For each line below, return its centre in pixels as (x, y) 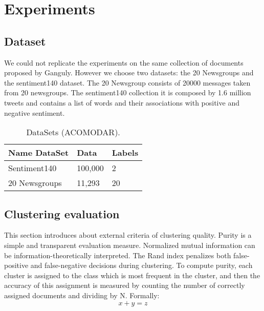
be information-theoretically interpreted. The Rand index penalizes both (118, 255)
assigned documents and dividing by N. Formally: (82, 295)
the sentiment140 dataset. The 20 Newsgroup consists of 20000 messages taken (127, 82)
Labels (125, 153)
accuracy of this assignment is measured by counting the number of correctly (125, 285)
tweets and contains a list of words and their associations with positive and (122, 102)
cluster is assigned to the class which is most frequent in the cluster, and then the (132, 275)
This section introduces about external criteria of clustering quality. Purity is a (128, 235)
